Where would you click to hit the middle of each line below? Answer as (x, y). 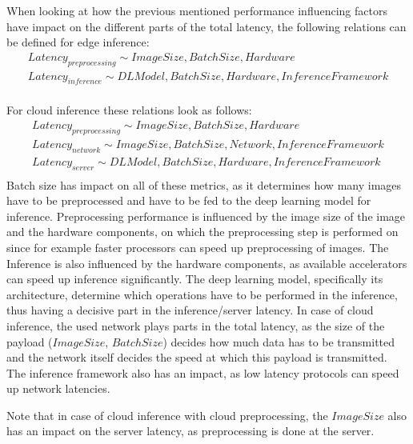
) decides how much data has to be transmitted (279, 341)
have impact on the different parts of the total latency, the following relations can (206, 26)
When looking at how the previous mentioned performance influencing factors (197, 10)
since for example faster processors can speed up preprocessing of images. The (198, 247)
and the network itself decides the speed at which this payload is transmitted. (197, 357)
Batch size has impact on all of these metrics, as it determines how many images (204, 184)
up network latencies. (58, 388)
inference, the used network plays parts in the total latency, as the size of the (196, 325)
